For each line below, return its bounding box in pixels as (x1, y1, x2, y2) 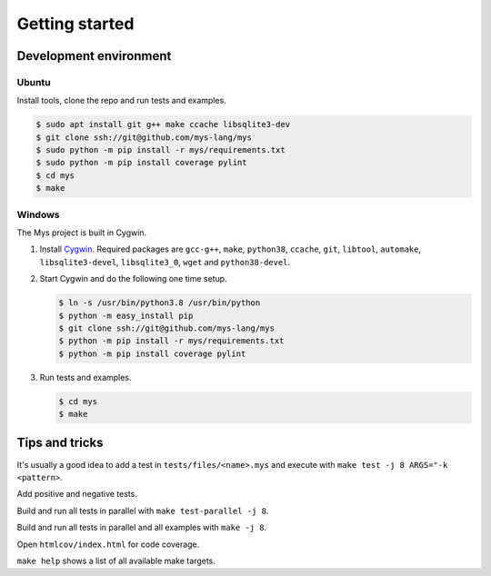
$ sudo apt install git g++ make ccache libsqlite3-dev (35, 119, 291, 130)
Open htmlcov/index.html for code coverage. (16, 539, 200, 550)
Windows (16, 208, 60, 221)
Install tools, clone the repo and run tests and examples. (16, 95, 226, 106)
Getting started (16, 14, 135, 34)
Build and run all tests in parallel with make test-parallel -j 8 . (16, 505, 269, 516)
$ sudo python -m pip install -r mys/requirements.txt (35, 145, 286, 155)
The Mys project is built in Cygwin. (16, 227, 147, 238)
